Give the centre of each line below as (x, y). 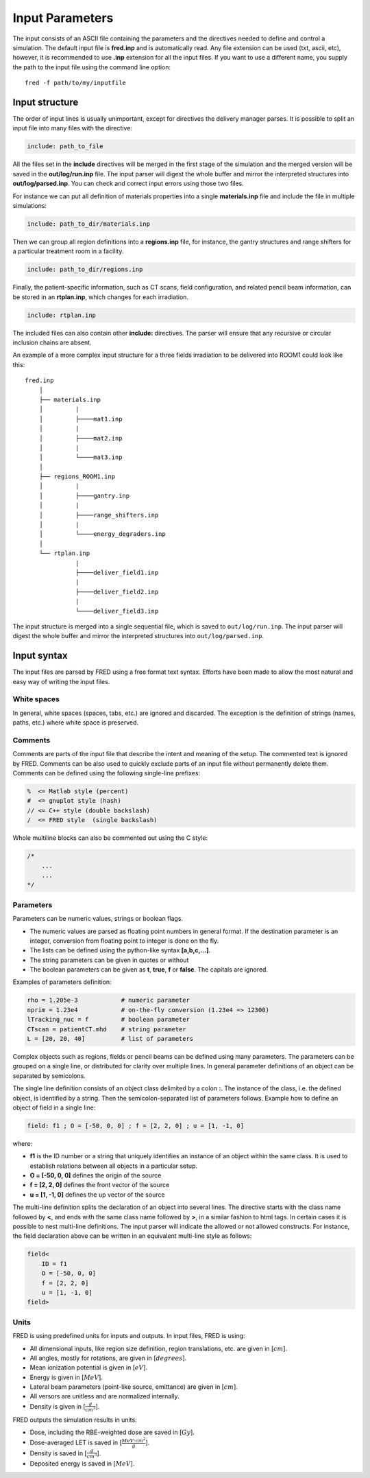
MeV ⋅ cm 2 (134, 1440)
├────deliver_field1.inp (117, 573)
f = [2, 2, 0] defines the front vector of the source (100, 1185)
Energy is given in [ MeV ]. (66, 1377)
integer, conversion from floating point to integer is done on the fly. (124, 941)
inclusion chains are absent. (52, 342)
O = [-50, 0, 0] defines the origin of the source (96, 1175)
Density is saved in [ (58, 1453)
